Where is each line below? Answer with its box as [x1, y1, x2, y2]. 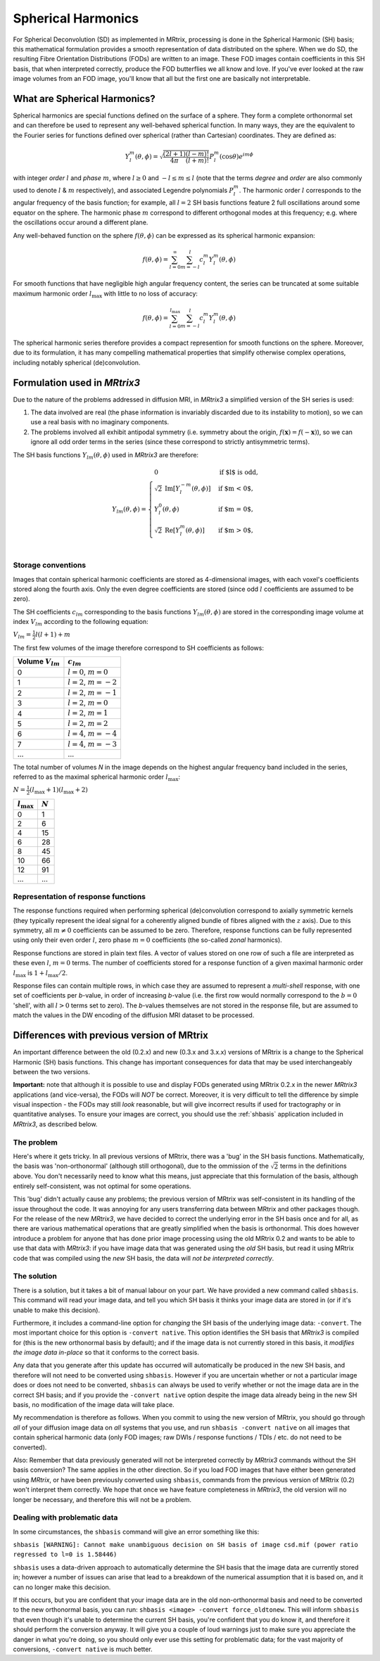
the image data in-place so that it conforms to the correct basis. [13, 1348, 200, 1357]
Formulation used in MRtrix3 [13, 376, 141, 388]
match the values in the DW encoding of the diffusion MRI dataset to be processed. [13, 1011, 255, 1019]
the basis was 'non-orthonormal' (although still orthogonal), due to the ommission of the [13, 1162, 269, 1171]
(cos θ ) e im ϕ [219, 151, 253, 160]
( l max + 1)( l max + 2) [29, 786, 88, 796]
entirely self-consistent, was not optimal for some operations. [13, 1182, 191, 1190]
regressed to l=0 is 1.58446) [13, 1551, 118, 1558]
